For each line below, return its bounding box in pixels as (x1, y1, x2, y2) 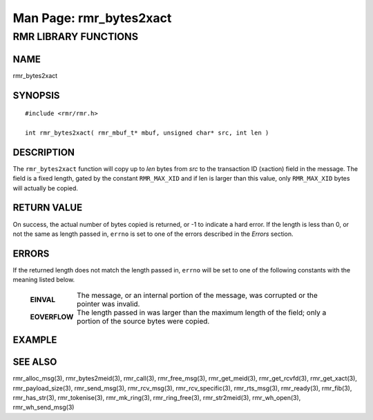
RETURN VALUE (12, 202, 83, 214)
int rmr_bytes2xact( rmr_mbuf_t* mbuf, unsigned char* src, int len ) (25, 128, 269, 137)
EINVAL (30, 294, 56, 304)
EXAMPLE (12, 334, 57, 346)
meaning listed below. (12, 276, 75, 284)
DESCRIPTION (12, 146, 75, 158)
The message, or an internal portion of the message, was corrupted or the (77, 290, 318, 300)
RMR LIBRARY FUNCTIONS (12, 30, 138, 43)
